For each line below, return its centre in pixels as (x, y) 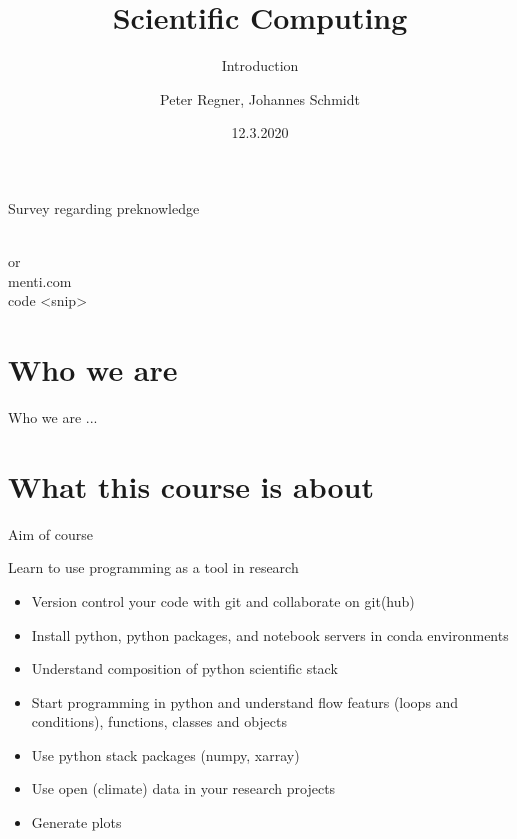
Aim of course (50, 533)
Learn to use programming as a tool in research (153, 567)
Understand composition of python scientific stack (184, 668)
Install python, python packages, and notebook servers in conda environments (270, 634)
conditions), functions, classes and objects (159, 721)
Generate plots (76, 822)
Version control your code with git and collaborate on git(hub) (223, 600)
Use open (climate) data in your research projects (183, 788)
